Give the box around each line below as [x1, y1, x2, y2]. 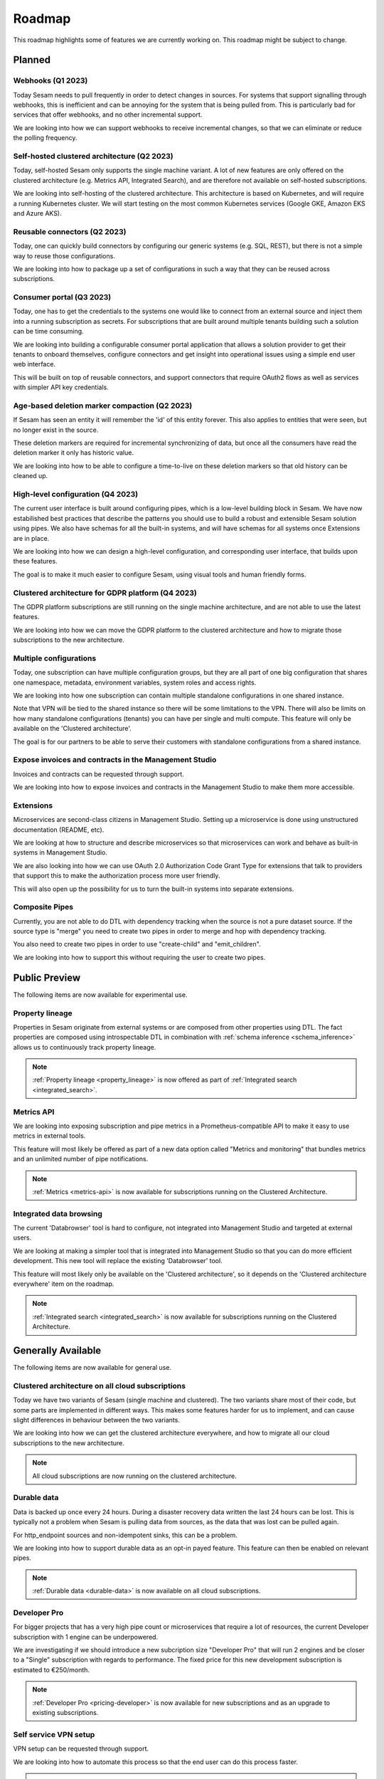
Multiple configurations [13, 653, 97, 663]
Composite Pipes [13, 902, 74, 912]
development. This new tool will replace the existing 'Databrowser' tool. [13, 1257, 223, 1265]
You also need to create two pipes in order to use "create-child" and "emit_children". [13, 940, 261, 949]
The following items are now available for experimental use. [13, 990, 188, 999]
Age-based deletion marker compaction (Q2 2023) [13, 401, 193, 411]
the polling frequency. [13, 134, 78, 142]
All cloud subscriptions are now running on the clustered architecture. [32, 1472, 238, 1480]
